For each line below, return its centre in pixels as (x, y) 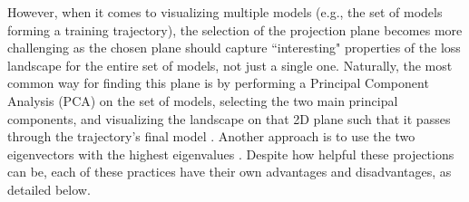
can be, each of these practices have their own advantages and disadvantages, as (230, 172)
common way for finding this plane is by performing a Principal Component (218, 83)
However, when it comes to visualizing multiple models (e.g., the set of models (225, 12)
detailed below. (49, 189)
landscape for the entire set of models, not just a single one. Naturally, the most (230, 65)
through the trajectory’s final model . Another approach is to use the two (211, 136)
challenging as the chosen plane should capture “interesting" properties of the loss (234, 48)
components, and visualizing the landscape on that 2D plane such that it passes (229, 118)
